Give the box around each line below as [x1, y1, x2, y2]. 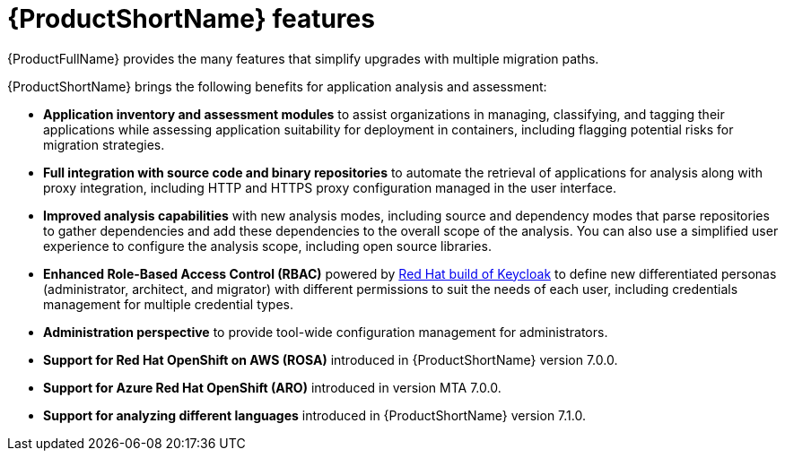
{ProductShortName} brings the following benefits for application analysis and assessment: [7, 78, 547, 94]
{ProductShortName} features [7, 4, 375, 34]
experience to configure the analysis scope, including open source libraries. [43, 238, 492, 254]
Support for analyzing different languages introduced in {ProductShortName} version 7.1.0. [43, 407, 586, 423]
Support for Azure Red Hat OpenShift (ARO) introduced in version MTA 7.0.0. [43, 379, 502, 395]
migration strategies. [43, 136, 165, 152]
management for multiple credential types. [43, 296, 294, 312]
